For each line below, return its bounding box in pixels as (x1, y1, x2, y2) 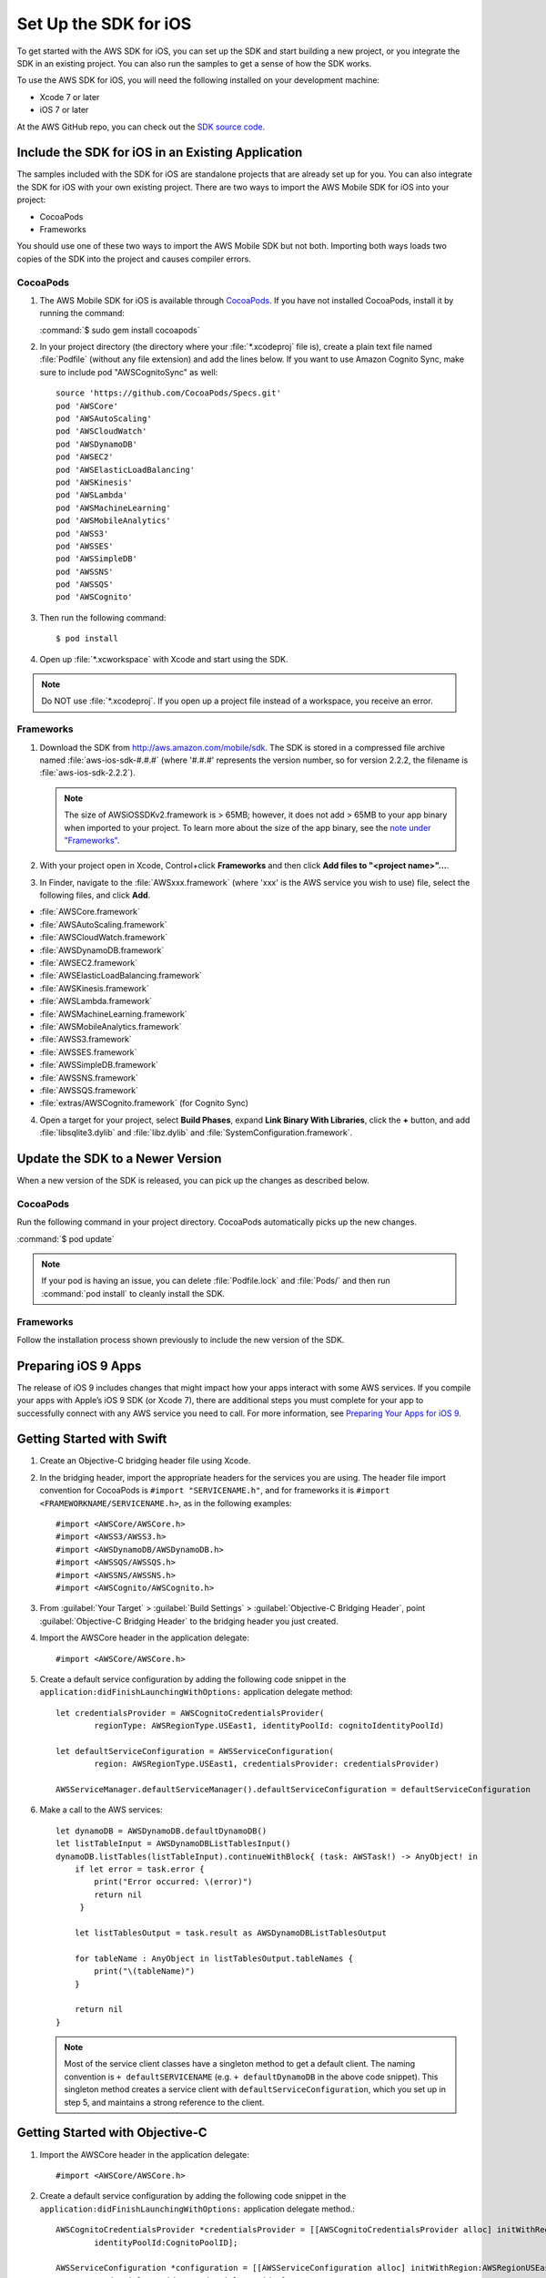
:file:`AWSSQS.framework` (39, 1084, 138, 1095)
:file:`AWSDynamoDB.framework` (39, 944, 165, 956)
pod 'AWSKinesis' (56, 477, 133, 487)
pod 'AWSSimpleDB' (56, 554, 138, 564)
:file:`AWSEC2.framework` (39, 958, 138, 969)
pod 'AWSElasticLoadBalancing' (56, 465, 196, 475)
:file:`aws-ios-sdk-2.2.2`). (39, 767, 136, 778)
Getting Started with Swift (16, 1431, 167, 1447)
